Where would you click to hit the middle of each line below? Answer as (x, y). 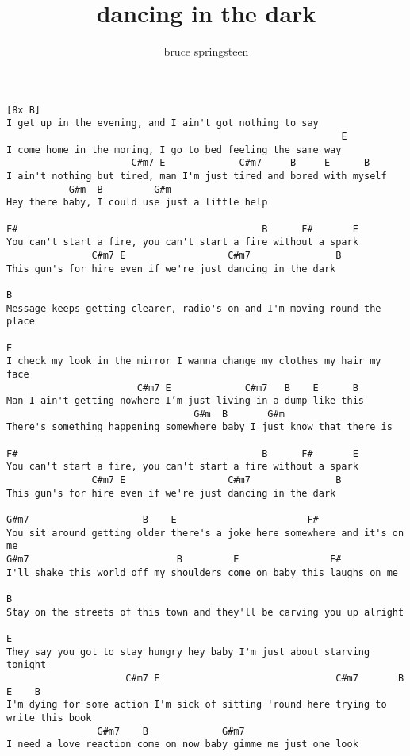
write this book (49, 718)
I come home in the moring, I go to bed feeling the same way (174, 150)
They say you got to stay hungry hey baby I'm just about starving (188, 652)
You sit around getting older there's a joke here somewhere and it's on (205, 533)
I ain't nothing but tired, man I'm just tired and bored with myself (197, 176)
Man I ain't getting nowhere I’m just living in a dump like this (186, 401)
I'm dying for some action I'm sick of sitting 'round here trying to (197, 705)
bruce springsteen (206, 51)
